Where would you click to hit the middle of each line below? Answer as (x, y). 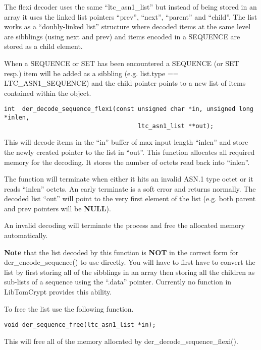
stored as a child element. (43, 46)
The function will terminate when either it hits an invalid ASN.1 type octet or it (129, 179)
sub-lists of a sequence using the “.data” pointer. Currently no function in (118, 282)
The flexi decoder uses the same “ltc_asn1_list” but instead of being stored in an (130, 7)
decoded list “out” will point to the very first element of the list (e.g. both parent (130, 198)
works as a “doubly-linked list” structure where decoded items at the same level (127, 26)
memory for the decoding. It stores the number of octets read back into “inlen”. (127, 162)
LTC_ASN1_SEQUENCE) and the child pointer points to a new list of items (125, 83)
